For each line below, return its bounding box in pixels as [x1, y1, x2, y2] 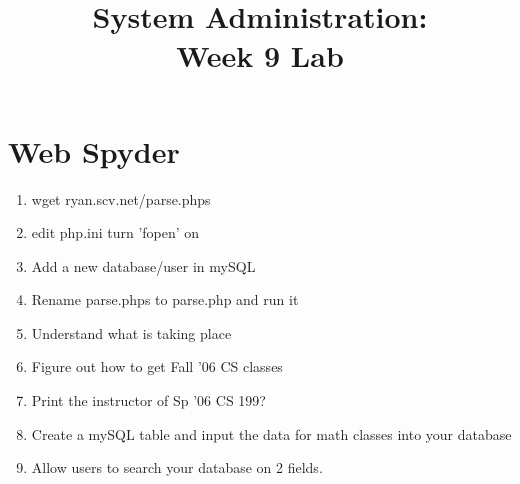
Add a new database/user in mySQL [31, 255, 256, 276]
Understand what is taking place [31, 322, 232, 343]
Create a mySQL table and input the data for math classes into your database [31, 423, 512, 444]
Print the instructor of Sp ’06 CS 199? [31, 390, 266, 411]
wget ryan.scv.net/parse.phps [31, 188, 211, 209]
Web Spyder [8, 130, 180, 171]
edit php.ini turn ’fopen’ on [31, 222, 200, 243]
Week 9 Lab [176, 35, 344, 76]
